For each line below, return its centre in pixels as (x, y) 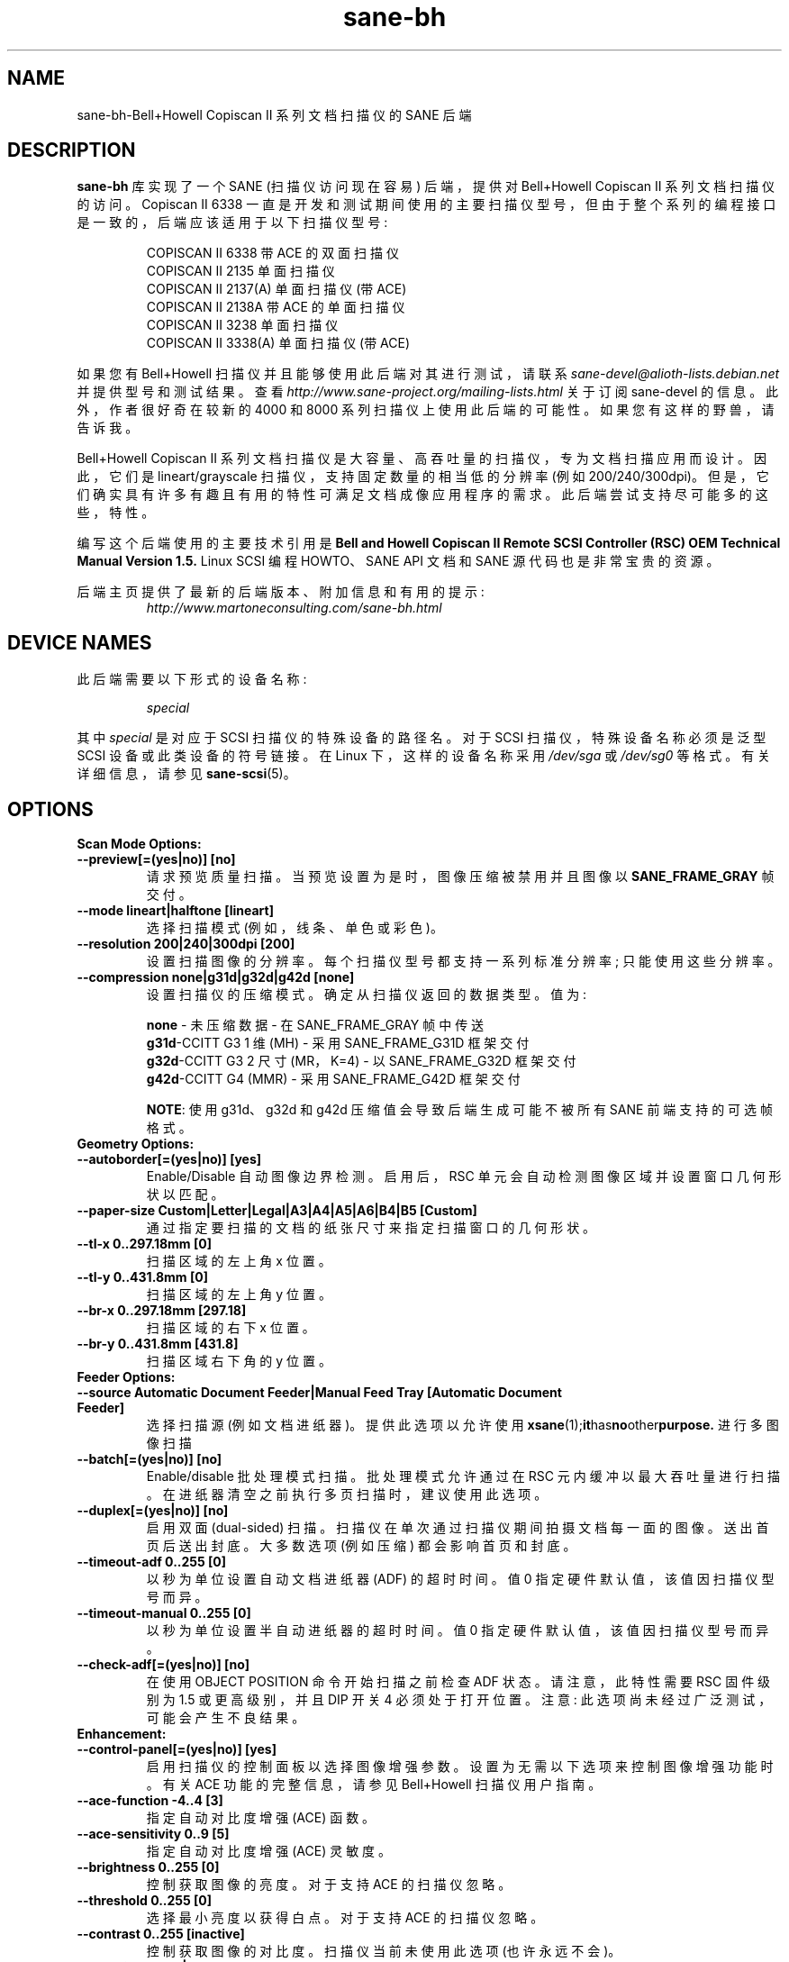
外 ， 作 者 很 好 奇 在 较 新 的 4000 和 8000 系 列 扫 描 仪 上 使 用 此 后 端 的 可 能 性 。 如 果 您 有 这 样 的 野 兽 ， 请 (426, 410)
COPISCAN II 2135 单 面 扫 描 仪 (240, 271)
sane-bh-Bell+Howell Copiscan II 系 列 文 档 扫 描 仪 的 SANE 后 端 (274, 114)
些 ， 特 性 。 (116, 513)
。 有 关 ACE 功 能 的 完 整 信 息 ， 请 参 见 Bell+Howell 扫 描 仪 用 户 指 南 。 (374, 1785)
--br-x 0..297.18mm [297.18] (162, 1311)
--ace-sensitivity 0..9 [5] (153, 1834)
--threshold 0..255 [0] (145, 1901)
